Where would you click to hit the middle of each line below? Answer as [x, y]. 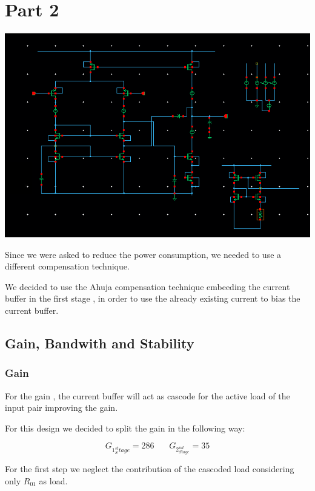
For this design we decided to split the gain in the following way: [125, 428]
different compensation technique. [67, 266]
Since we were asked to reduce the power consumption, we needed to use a [143, 254]
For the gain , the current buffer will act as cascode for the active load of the [148, 395]
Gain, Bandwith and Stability [100, 343]
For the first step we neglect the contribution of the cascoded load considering [150, 469]
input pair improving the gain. [61, 408]
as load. [53, 480]
